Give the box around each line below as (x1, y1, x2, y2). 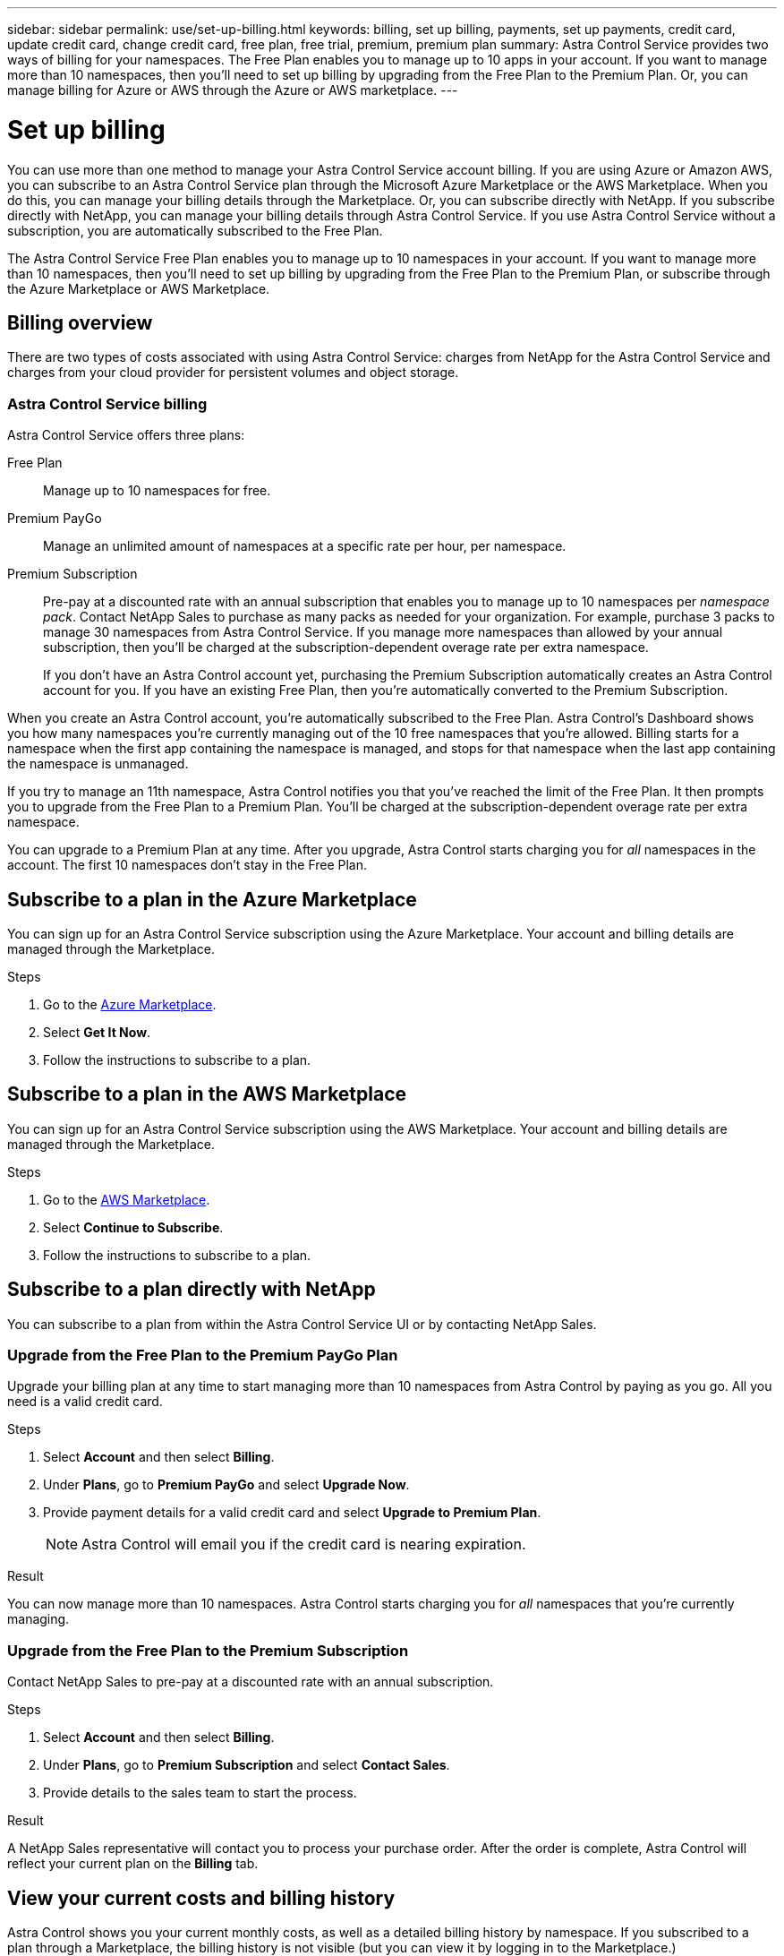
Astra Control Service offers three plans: (7, 427, 245, 443)
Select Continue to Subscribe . (43, 1219, 224, 1235)
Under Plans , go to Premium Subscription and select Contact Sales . (43, 1757, 450, 1773)
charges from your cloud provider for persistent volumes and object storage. (7, 365, 459, 381)
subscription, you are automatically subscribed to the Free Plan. (7, 222, 383, 238)
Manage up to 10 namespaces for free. (43, 483, 271, 499)
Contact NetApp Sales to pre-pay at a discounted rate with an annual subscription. (7, 1674, 494, 1690)
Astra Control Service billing (7, 394, 208, 413)
